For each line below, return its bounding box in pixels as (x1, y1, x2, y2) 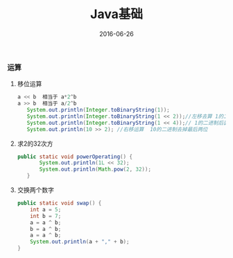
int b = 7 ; (30, 212, 62, 219)
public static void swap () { (17, 200, 102, 207)
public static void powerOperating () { (17, 153, 133, 160)
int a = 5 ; (30, 206, 62, 213)
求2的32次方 (17, 139, 53, 148)
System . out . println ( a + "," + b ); (30, 239, 130, 246)
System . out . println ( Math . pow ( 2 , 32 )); (39, 166, 151, 173)
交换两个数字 (17, 186, 54, 194)
